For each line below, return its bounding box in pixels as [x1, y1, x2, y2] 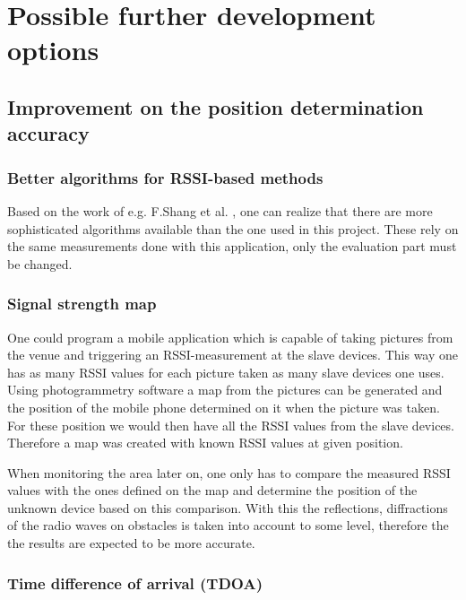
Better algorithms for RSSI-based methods [7, 166, 324, 188]
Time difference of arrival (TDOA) [7, 571, 263, 594]
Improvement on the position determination [7, 92, 424, 120]
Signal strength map [7, 292, 157, 315]
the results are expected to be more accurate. [7, 534, 255, 552]
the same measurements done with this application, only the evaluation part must [7, 237, 457, 256]
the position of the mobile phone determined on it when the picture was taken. [7, 397, 440, 416]
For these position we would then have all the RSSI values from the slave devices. [7, 415, 454, 434]
